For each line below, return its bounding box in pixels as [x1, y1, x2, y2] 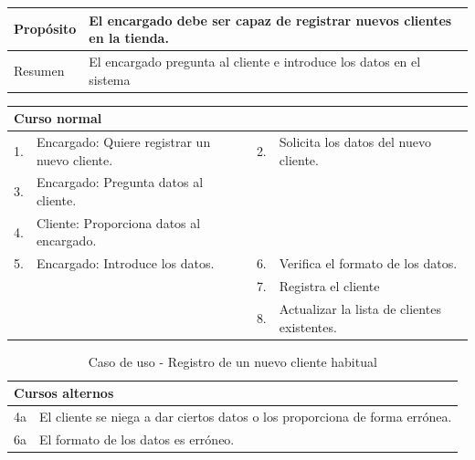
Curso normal [14, 109, 102, 128]
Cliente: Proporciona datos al [36, 213, 201, 232]
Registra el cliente [279, 277, 380, 296]
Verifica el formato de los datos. [279, 254, 458, 273]
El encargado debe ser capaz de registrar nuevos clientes [89, 10, 452, 29]
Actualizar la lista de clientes [279, 298, 441, 318]
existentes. [279, 317, 337, 336]
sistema [89, 69, 131, 89]
